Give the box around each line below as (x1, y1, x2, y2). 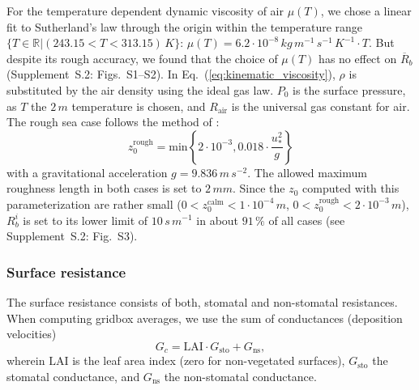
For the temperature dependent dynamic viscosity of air (6, 2, 284, 19)
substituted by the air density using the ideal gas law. (6, 81, 274, 98)
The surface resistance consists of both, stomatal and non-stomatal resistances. (6, 293, 398, 310)
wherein (6, 352, 45, 369)
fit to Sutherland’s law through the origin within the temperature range (6, 18, 363, 35)
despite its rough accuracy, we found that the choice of (6, 49, 278, 66)
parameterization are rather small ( (6, 195, 182, 212)
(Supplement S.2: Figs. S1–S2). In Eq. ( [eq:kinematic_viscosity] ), (6, 66, 336, 83)
